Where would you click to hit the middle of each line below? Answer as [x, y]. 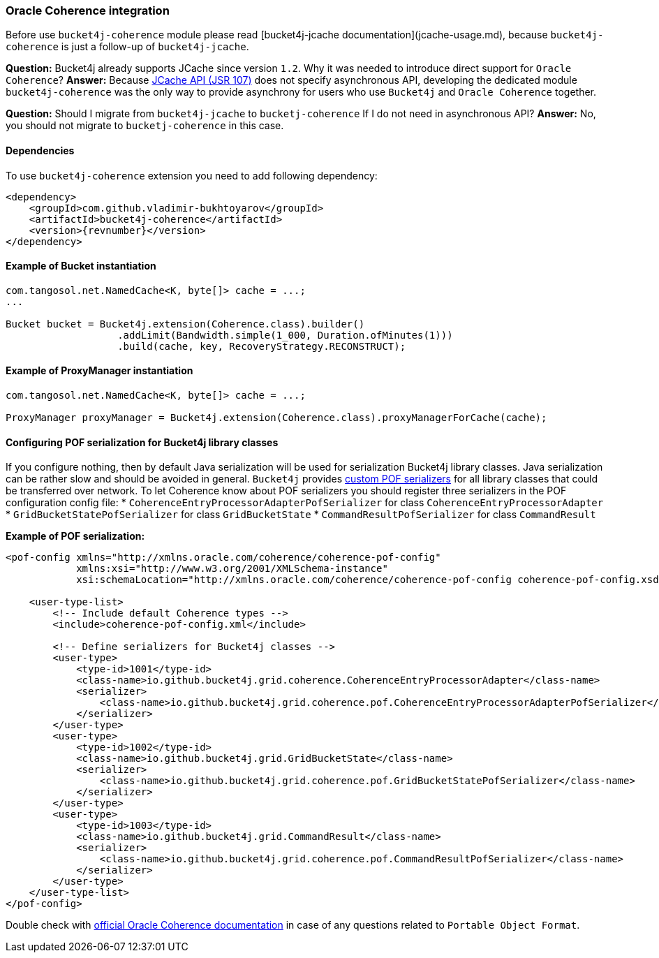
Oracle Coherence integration [88, 10]
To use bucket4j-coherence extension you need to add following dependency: [192, 175]
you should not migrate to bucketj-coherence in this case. [145, 126]
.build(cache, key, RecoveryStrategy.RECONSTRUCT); [262, 346]
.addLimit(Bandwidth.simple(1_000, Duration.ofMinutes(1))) [285, 335]
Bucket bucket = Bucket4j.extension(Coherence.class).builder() [185, 324]
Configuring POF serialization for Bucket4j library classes [142, 442]
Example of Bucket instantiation [81, 266]
